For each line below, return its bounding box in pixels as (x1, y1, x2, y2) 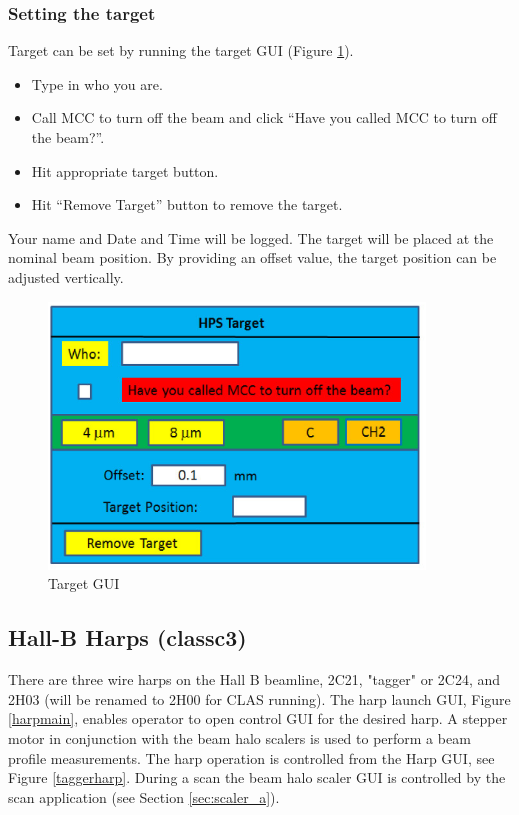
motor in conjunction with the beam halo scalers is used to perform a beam (8, 728, 471, 749)
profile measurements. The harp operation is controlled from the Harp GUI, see (8, 747, 495, 768)
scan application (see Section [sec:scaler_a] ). (8, 786, 280, 807)
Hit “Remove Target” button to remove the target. (31, 194, 343, 215)
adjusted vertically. (8, 266, 124, 287)
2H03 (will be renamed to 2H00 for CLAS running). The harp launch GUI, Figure (8, 688, 511, 709)
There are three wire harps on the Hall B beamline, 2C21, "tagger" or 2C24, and (8, 669, 501, 690)
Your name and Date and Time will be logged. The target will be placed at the (8, 227, 494, 248)
